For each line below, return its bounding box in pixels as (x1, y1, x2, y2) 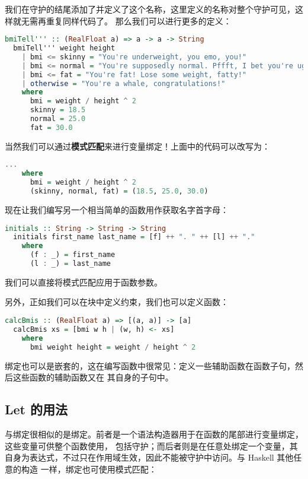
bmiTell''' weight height (13, 44, 115, 53)
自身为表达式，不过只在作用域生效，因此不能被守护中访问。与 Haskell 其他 (5, 451, 294, 464)
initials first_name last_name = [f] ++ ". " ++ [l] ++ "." (13, 233, 255, 242)
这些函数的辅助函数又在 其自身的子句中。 (12, 371, 174, 383)
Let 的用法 (5, 400, 68, 418)
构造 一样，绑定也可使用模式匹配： (21, 462, 157, 475)
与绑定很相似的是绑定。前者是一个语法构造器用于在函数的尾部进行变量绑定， (5, 427, 303, 440)
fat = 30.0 (30, 123, 73, 132)
